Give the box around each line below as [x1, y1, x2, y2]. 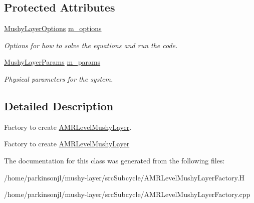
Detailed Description [4, 98, 114, 113]
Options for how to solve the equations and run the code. [4, 40, 178, 50]
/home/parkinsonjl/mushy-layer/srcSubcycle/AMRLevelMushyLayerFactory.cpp [4, 189, 250, 199]
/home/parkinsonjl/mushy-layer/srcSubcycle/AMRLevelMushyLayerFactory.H [4, 172, 245, 182]
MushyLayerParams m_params [4, 57, 101, 67]
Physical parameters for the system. [4, 73, 113, 84]
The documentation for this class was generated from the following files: [4, 155, 225, 165]
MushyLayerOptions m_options [4, 23, 102, 34]
